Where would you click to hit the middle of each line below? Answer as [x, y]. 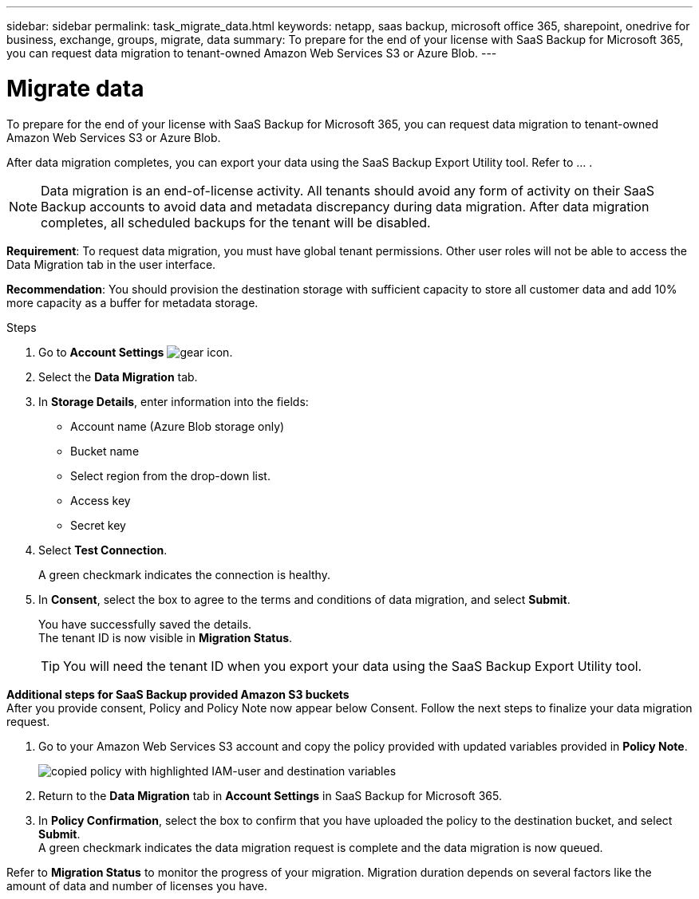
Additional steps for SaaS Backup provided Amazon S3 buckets [178, 694]
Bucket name [105, 451]
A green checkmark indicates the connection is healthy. [184, 574]
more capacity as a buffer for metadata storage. [132, 302]
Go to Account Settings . [136, 352]
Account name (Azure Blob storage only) [178, 426]
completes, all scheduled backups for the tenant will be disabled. [236, 222]
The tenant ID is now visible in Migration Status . [166, 637]
